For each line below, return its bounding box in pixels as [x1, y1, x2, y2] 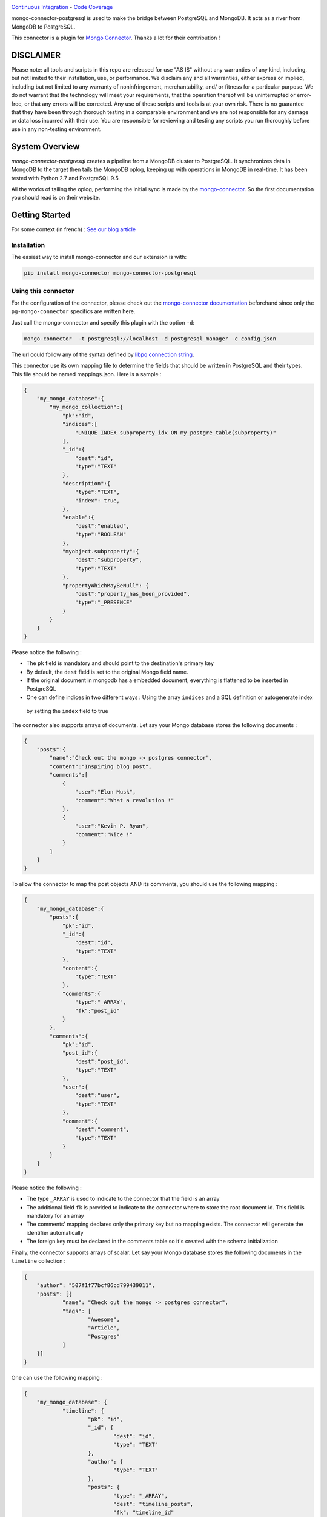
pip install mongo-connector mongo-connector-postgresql [24, 270, 197, 277]
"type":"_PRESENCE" [74, 599, 133, 606]
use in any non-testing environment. [11, 125, 102, 133]
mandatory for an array [26, 1212, 84, 1220]
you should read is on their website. [11, 194, 101, 201]
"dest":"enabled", [74, 522, 130, 529]
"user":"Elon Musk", [74, 788, 136, 795]
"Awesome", [88, 1316, 121, 1323]
